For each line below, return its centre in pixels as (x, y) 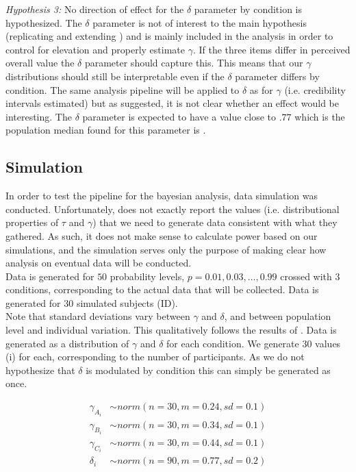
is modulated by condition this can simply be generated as (208, 370)
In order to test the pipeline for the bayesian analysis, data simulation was (162, 196)
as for (261, 89)
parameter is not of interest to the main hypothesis (200, 22)
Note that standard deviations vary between (98, 316)
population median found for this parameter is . (106, 130)
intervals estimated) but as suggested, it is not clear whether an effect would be (173, 103)
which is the (320, 116)
